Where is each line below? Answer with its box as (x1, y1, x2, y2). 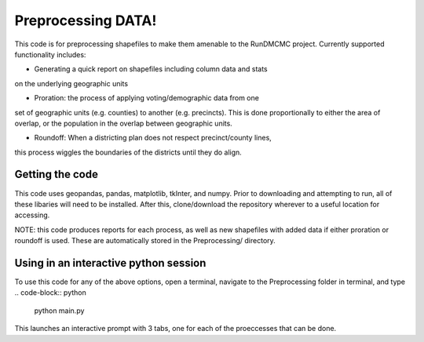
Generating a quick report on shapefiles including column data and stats (34, 64, 268, 74)
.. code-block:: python (14, 288, 86, 297)
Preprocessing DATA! (14, 12, 157, 29)
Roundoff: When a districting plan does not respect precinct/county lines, (34, 133, 272, 143)
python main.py (34, 306, 85, 315)
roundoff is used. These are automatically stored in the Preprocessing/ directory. (14, 236, 276, 246)
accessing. (14, 210, 50, 220)
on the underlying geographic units (14, 78, 129, 88)
